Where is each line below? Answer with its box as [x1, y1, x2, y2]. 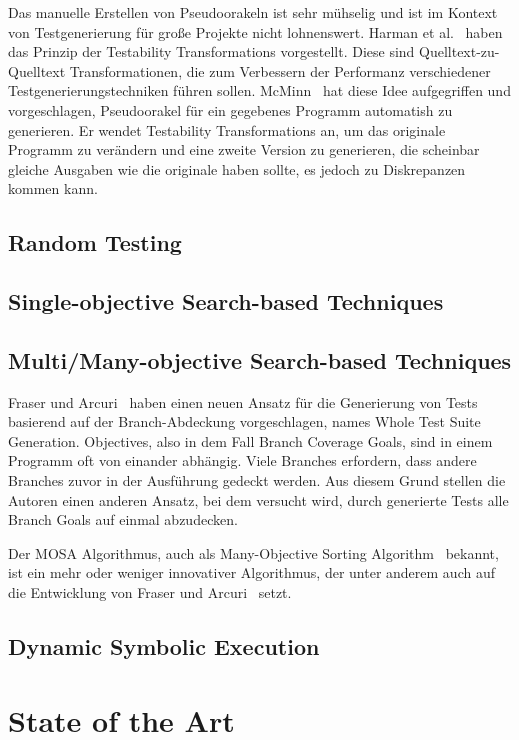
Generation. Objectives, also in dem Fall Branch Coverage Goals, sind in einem [8, 430, 493, 451]
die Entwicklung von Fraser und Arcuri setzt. [8, 582, 292, 603]
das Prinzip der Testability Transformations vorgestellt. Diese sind [8, 41, 415, 62]
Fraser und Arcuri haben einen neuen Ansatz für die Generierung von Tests [8, 391, 478, 412]
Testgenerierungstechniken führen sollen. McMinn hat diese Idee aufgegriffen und [8, 80, 511, 101]
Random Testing [8, 227, 182, 258]
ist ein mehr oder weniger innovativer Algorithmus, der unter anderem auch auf [8, 562, 495, 583]
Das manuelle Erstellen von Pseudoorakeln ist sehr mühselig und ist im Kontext [8, 2, 498, 22]
